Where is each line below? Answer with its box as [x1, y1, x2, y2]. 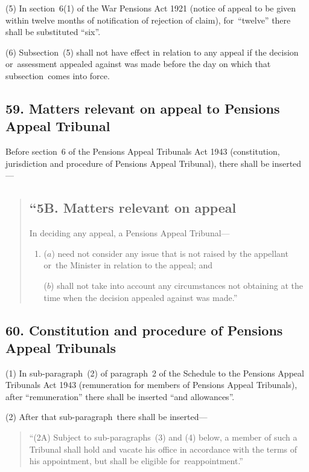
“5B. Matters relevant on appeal [29, 198, 237, 217]
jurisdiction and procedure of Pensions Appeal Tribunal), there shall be [5, 157, 270, 169]
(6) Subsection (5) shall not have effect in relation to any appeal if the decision [5, 45, 299, 58]
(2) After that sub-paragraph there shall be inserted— [5, 410, 208, 423]
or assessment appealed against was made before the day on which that [5, 57, 271, 70]
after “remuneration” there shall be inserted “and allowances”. [5, 390, 235, 402]
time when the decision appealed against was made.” [43, 291, 238, 303]
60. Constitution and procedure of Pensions [5, 320, 283, 339]
